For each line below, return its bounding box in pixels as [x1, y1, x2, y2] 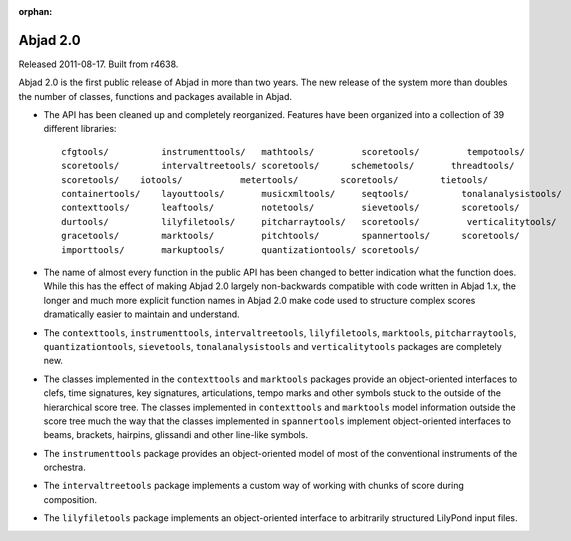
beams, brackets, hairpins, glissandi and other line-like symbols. [43, 429, 309, 441]
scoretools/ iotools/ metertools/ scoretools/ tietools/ [61, 174, 489, 185]
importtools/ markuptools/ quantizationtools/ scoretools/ [61, 244, 420, 255]
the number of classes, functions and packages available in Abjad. [18, 90, 293, 102]
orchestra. [43, 461, 87, 474]
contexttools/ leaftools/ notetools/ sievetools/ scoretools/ [61, 202, 520, 214]
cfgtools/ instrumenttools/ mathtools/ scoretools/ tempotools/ [61, 146, 525, 157]
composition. [43, 493, 98, 505]
